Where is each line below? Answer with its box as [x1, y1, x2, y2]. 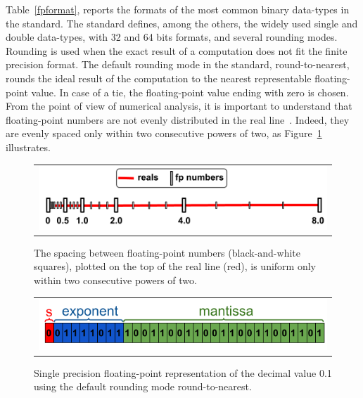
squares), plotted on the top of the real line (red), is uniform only [34, 259, 316, 274]
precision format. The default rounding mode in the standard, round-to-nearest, [6, 57, 350, 72]
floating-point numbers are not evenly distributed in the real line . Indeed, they [6, 112, 350, 127]
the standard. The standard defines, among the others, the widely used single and [6, 15, 358, 30]
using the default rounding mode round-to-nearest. [34, 379, 252, 394]
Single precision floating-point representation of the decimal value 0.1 [34, 365, 332, 380]
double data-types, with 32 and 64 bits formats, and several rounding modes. [6, 30, 338, 44]
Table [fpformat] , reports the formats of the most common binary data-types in [6, 2, 350, 16]
